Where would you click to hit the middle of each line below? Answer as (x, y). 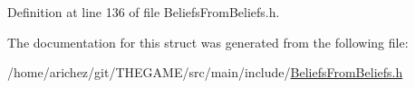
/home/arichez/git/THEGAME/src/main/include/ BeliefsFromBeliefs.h (205, 72)
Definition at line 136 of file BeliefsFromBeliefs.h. (144, 12)
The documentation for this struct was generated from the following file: (208, 42)
